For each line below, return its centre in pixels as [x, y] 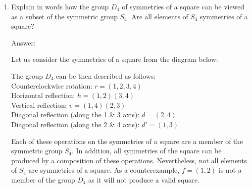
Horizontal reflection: [43, 95]
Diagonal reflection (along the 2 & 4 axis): [75, 124]
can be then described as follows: [106, 75]
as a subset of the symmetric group [64, 16]
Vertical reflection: [39, 105]
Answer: [23, 42]
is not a [230, 170]
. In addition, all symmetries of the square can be [147, 151]
